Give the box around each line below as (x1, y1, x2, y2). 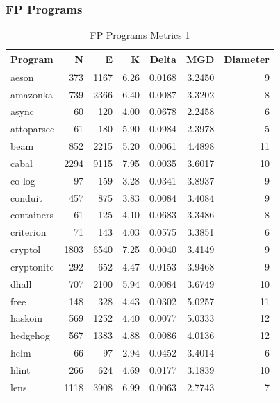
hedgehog (10, 328, 50, 343)
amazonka (10, 87, 53, 101)
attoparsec (10, 121, 55, 136)
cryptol (10, 242, 41, 257)
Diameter (224, 51, 270, 66)
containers (10, 207, 53, 222)
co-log (10, 173, 35, 187)
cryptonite (10, 259, 54, 273)
